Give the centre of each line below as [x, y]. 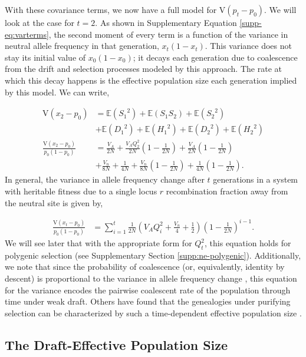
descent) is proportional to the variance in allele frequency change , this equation [151, 278]
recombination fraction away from [227, 191]
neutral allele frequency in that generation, [82, 46]
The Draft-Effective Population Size [116, 344]
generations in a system [256, 179]
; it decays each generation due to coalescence [215, 57]
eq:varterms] [27, 34]
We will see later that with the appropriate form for [98, 243]
